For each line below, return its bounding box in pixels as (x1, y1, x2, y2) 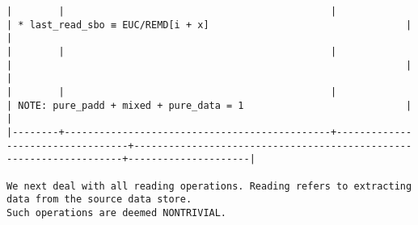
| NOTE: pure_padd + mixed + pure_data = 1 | (6, 99, 412, 111)
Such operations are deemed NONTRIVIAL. (6, 206, 227, 219)
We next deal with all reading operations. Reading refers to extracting (6, 180, 412, 192)
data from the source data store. (6, 194, 192, 206)
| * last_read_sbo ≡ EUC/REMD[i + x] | (6, 19, 412, 31)
